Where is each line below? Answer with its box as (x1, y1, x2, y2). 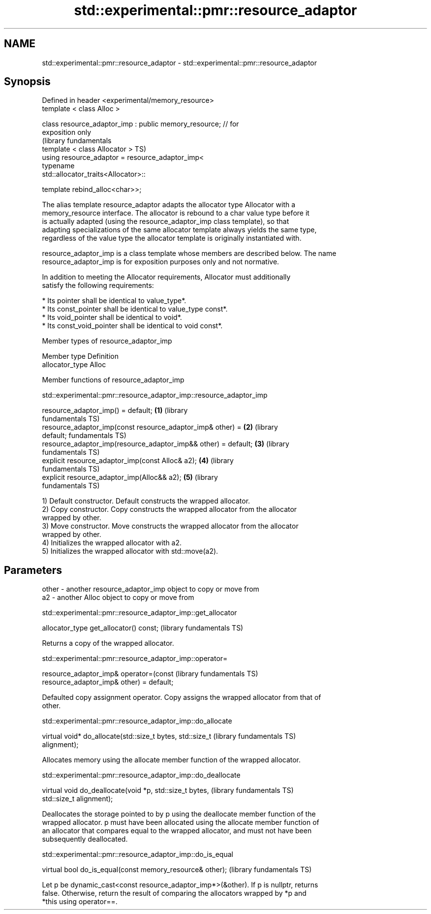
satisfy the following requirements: (42, 281, 154, 290)
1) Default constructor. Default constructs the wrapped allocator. (42, 497, 250, 505)
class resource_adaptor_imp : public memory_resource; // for (42, 120, 239, 128)
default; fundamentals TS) (42, 431, 126, 440)
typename (42, 161, 75, 170)
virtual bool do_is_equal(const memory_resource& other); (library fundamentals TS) (42, 865, 312, 874)
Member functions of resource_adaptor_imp (42, 376, 185, 384)
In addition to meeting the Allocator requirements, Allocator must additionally (42, 273, 291, 282)
